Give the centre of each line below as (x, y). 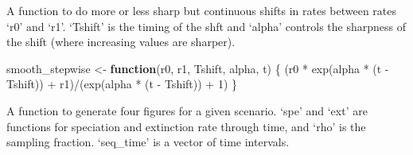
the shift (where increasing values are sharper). (121, 42)
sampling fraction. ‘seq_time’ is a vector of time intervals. (148, 142)
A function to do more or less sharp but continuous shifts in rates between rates (202, 10)
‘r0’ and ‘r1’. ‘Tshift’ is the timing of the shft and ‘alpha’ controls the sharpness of (206, 26)
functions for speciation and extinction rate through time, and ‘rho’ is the (186, 126)
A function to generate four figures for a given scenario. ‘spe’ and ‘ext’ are (187, 110)
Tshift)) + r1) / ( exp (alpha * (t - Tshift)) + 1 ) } (122, 84)
